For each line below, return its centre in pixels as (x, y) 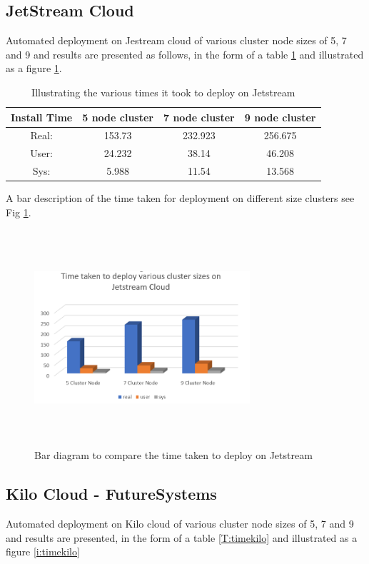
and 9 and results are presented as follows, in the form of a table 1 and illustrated (185, 54)
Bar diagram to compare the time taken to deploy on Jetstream (173, 455)
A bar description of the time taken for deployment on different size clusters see (180, 198)
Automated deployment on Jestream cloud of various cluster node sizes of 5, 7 (176, 40)
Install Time (42, 117)
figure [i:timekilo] (43, 552)
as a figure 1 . (34, 68)
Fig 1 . (19, 212)
